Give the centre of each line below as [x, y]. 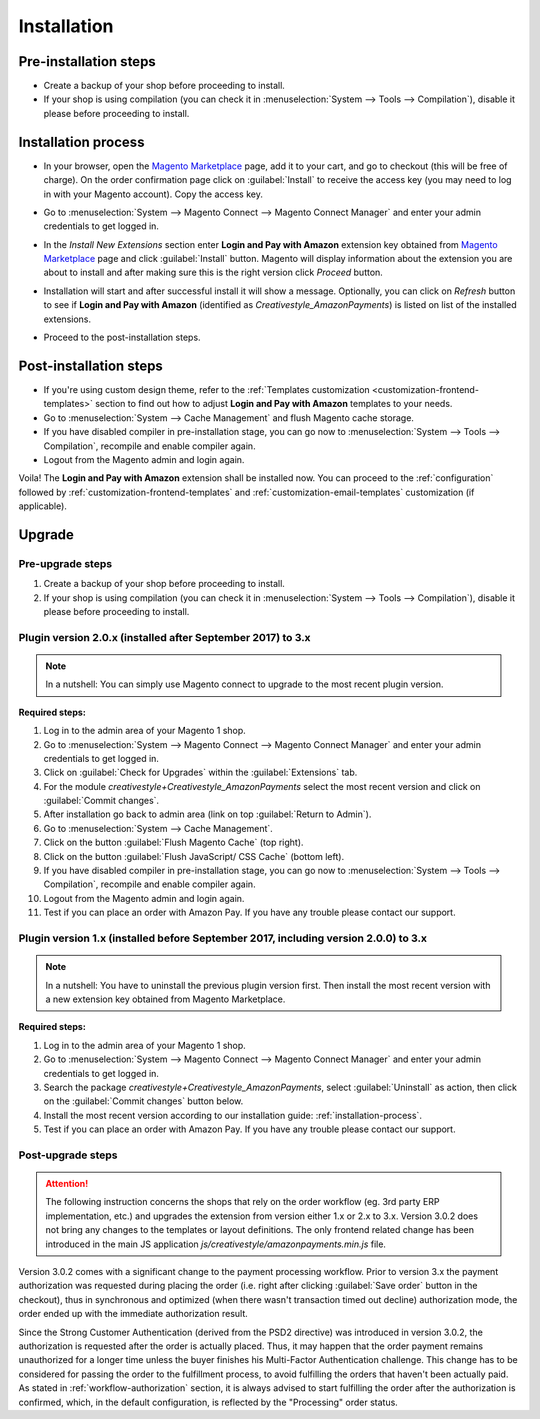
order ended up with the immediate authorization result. [133, 1314]
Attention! [67, 1184]
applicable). [42, 506]
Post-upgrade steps [68, 1155]
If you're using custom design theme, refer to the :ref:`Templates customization [206, 389]
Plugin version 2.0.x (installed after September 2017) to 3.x [164, 637]
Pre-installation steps [87, 61]
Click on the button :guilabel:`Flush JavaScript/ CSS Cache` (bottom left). [194, 856]
